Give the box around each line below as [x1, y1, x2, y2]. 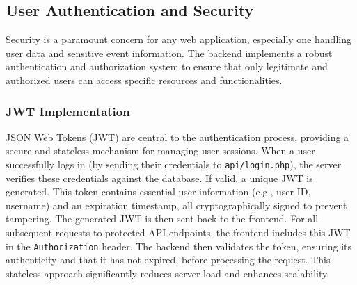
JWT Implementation [6, 102, 130, 120]
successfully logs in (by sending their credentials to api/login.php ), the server [6, 156, 342, 171]
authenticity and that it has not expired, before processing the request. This [6, 252, 331, 267]
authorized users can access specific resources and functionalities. [6, 72, 283, 87]
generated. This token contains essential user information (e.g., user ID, [6, 184, 311, 199]
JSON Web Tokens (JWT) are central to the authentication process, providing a [6, 129, 349, 144]
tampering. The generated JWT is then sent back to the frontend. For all [6, 211, 319, 226]
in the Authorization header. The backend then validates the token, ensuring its [6, 238, 352, 253]
